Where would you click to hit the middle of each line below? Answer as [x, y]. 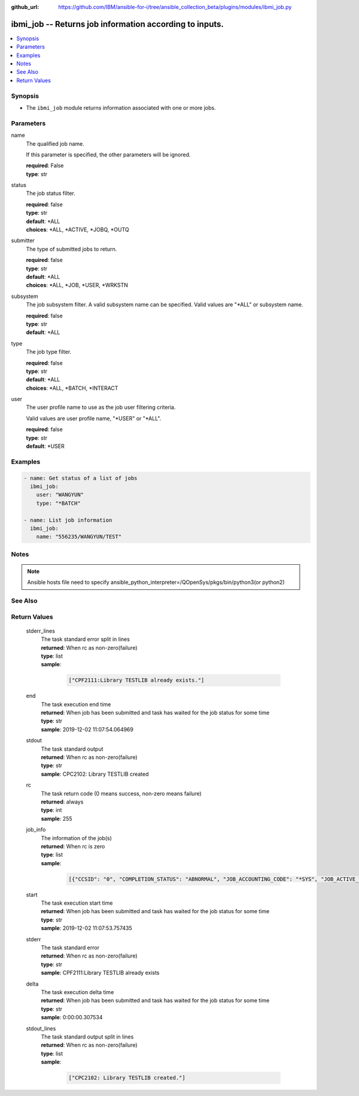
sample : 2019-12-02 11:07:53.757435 [86, 928]
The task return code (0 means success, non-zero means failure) [121, 793]
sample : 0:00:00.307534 [72, 1017]
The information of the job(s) [76, 838]
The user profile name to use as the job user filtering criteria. [101, 407]
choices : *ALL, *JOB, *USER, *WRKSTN [77, 285]
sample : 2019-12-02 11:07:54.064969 [87, 729]
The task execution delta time [77, 992]
